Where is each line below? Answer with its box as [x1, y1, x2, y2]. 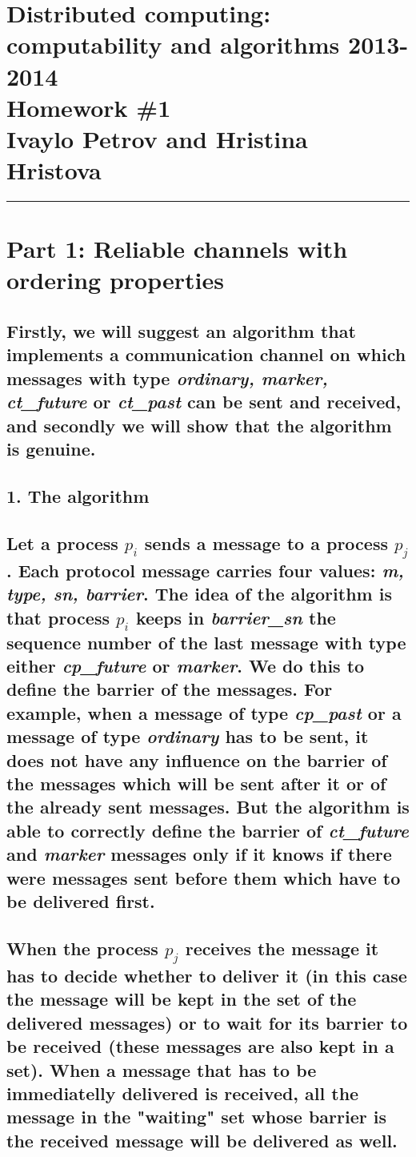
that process [6, 605, 110, 629]
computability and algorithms [6, 28, 340, 61]
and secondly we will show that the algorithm [6, 412, 392, 437]
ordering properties [6, 263, 224, 296]
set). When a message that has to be [6, 1057, 317, 1082]
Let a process [6, 530, 118, 555]
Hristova [6, 154, 102, 187]
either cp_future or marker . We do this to [6, 653, 365, 678]
